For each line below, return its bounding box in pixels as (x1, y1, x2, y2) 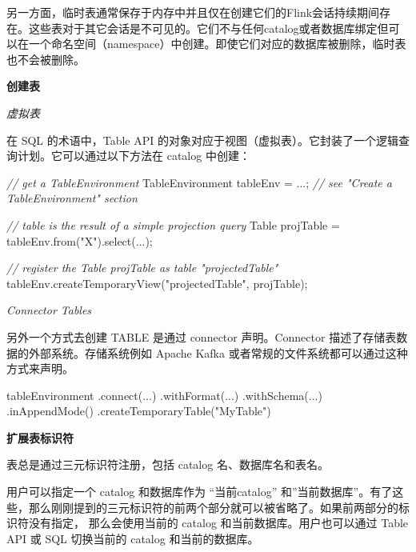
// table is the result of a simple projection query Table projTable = (6, 216, 340, 233)
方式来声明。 (6, 360, 74, 377)
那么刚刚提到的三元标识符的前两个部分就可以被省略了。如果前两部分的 (28, 498, 398, 515)
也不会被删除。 (6, 50, 85, 67)
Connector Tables (6, 302, 92, 318)
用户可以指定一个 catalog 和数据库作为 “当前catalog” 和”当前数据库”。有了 (6, 483, 393, 500)
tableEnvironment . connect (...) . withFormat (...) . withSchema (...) (6, 386, 322, 403)
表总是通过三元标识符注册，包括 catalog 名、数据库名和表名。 (6, 456, 329, 473)
